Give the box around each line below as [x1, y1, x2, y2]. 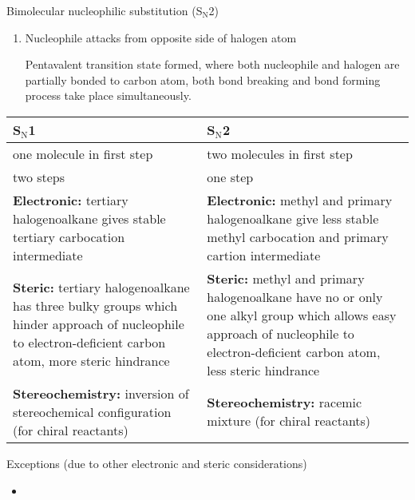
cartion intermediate [207, 245, 321, 264]
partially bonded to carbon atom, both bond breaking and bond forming [25, 71, 381, 88]
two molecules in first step [207, 144, 353, 163]
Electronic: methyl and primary [207, 190, 393, 209]
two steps [13, 167, 65, 186]
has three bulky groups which [13, 296, 178, 315]
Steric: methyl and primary [207, 268, 365, 288]
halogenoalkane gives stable [13, 208, 166, 228]
